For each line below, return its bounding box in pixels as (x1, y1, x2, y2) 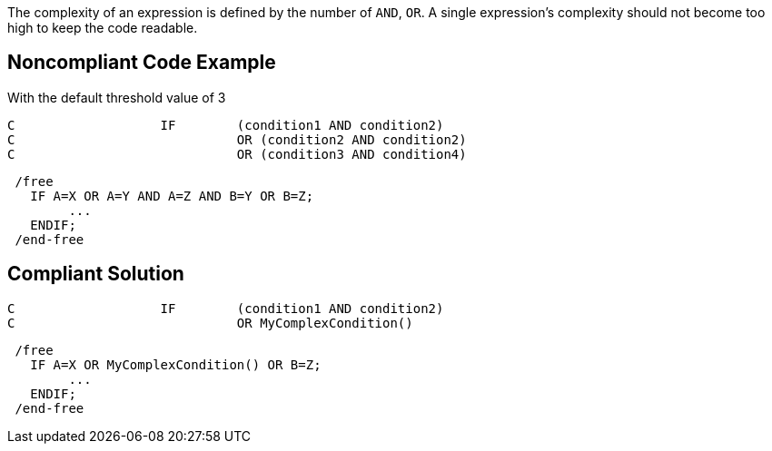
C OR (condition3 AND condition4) (7, 146, 467, 162)
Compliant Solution (7, 262, 184, 286)
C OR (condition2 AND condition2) (7, 132, 467, 147)
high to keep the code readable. (7, 20, 198, 35)
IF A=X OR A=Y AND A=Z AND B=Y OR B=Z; (30, 188, 314, 203)
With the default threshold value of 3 (7, 89, 226, 105)
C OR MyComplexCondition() (7, 315, 413, 330)
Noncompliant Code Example (7, 51, 276, 74)
